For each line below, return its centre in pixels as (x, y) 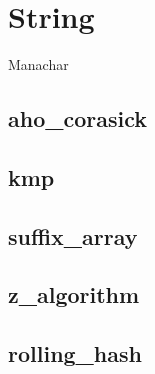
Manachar (38, 64)
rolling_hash (75, 353)
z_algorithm (74, 294)
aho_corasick (78, 118)
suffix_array (73, 235)
